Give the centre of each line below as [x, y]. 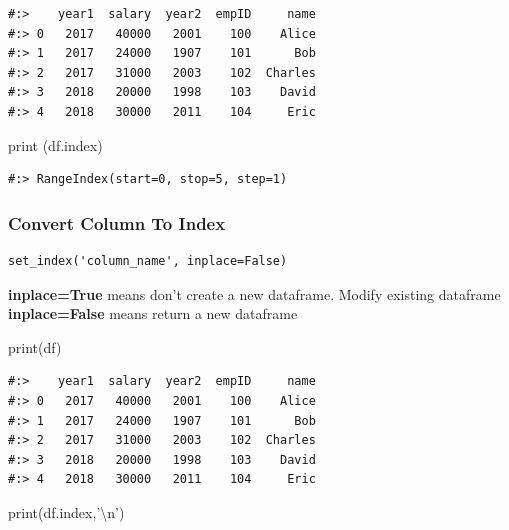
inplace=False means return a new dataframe [153, 313]
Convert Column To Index [117, 222]
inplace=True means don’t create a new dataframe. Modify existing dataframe [254, 293]
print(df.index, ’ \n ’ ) [66, 511]
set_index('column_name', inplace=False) [148, 260]
